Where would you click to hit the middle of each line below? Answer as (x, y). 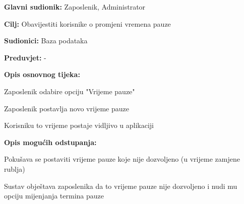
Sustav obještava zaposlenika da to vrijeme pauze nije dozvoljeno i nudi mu (121, 186)
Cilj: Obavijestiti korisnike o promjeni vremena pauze (87, 23)
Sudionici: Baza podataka (46, 41)
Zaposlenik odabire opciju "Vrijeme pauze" (70, 91)
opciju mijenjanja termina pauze (54, 196)
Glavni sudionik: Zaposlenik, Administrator (75, 7)
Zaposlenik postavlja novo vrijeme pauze (67, 108)
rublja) (15, 168)
